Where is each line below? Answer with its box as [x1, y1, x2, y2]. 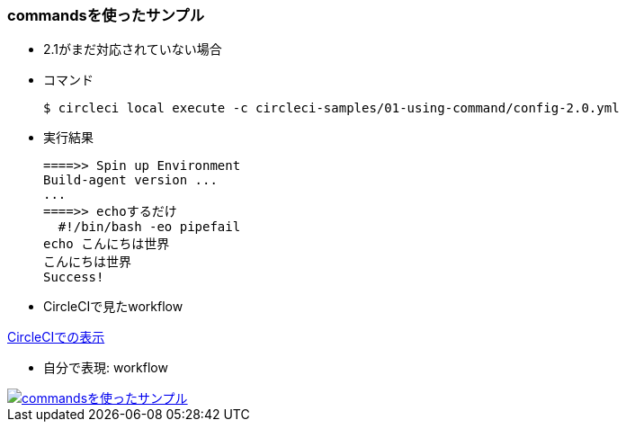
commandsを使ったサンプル [7, 6, 205, 24]
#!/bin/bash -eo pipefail [58, 219, 241, 235]
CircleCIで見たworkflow [43, 299, 183, 315]
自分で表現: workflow [43, 360, 168, 376]
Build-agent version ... [43, 173, 218, 188]
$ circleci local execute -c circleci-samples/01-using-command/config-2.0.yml [43, 101, 620, 116]
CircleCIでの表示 [7, 329, 105, 345]
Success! [43, 270, 104, 285]
